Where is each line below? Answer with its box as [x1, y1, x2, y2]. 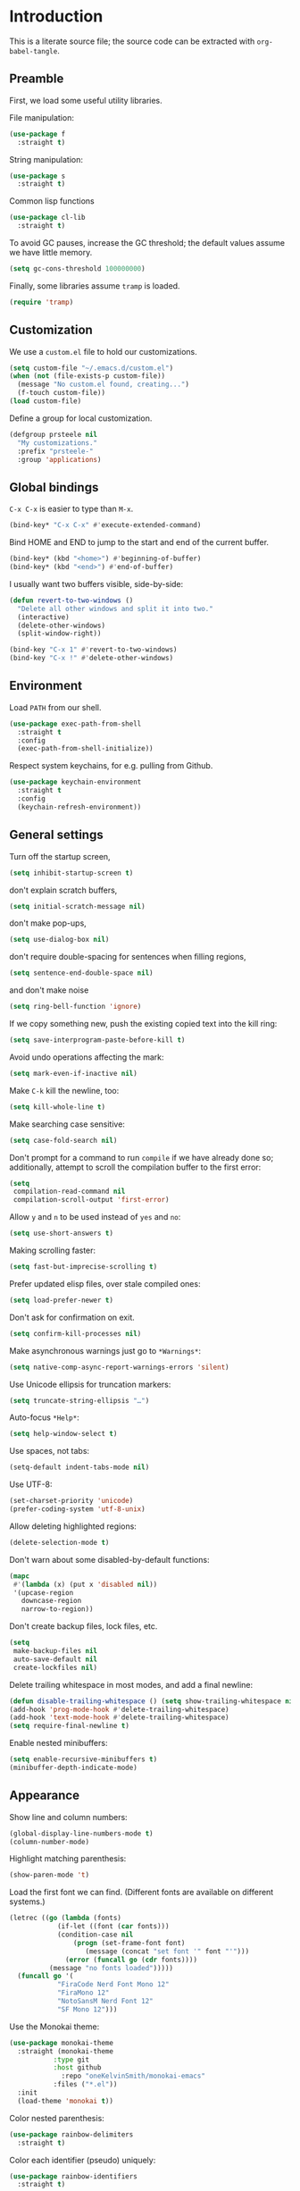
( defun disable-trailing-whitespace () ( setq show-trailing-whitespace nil [9, 1696, 297, 1706]
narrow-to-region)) [21, 1605, 94, 1614]
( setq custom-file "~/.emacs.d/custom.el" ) [9, 364, 174, 373]
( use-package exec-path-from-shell [9, 719, 142, 728]
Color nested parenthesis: [9, 2112, 104, 2123]
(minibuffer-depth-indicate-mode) [9, 1763, 138, 1772]
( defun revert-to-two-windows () [9, 596, 134, 605]
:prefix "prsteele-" [17, 447, 94, 456]
